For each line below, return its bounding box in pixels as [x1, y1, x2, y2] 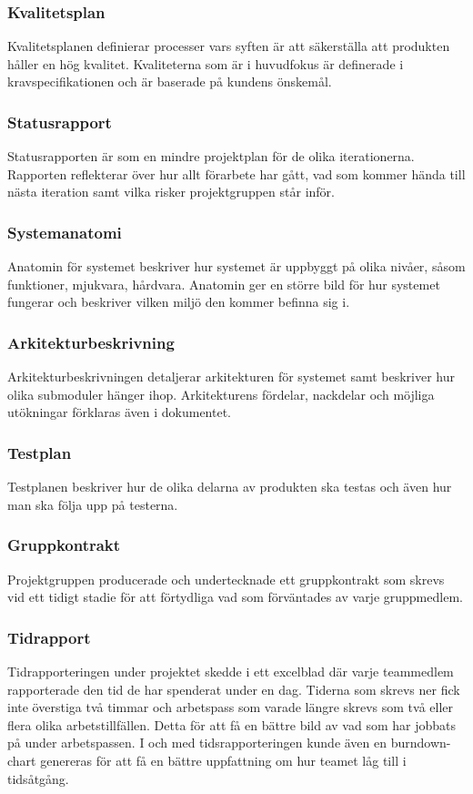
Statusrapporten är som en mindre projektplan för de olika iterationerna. [7, 147, 415, 166]
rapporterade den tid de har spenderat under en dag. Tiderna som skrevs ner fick [7, 679, 460, 698]
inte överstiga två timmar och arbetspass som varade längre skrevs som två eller [7, 697, 454, 717]
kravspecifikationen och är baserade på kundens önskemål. [7, 72, 332, 91]
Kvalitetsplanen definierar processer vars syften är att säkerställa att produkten [7, 36, 450, 56]
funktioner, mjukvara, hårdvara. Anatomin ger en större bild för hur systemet [7, 274, 440, 293]
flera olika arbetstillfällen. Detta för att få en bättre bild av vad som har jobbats [7, 715, 456, 734]
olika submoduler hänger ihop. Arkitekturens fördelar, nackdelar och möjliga [7, 384, 435, 403]
